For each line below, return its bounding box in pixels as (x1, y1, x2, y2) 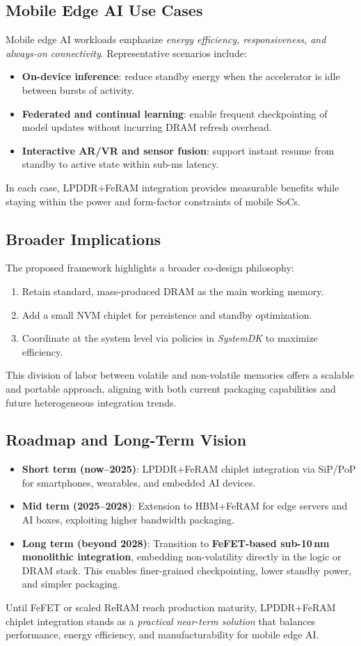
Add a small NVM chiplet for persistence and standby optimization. (22, 307, 312, 322)
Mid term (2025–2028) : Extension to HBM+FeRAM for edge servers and (22, 498, 348, 513)
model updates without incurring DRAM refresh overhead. (22, 120, 272, 134)
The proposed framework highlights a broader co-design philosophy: (6, 260, 294, 275)
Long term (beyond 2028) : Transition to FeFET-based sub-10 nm (22, 535, 330, 550)
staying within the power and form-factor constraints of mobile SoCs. (6, 194, 300, 208)
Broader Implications (6, 228, 161, 249)
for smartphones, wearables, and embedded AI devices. (22, 475, 256, 489)
